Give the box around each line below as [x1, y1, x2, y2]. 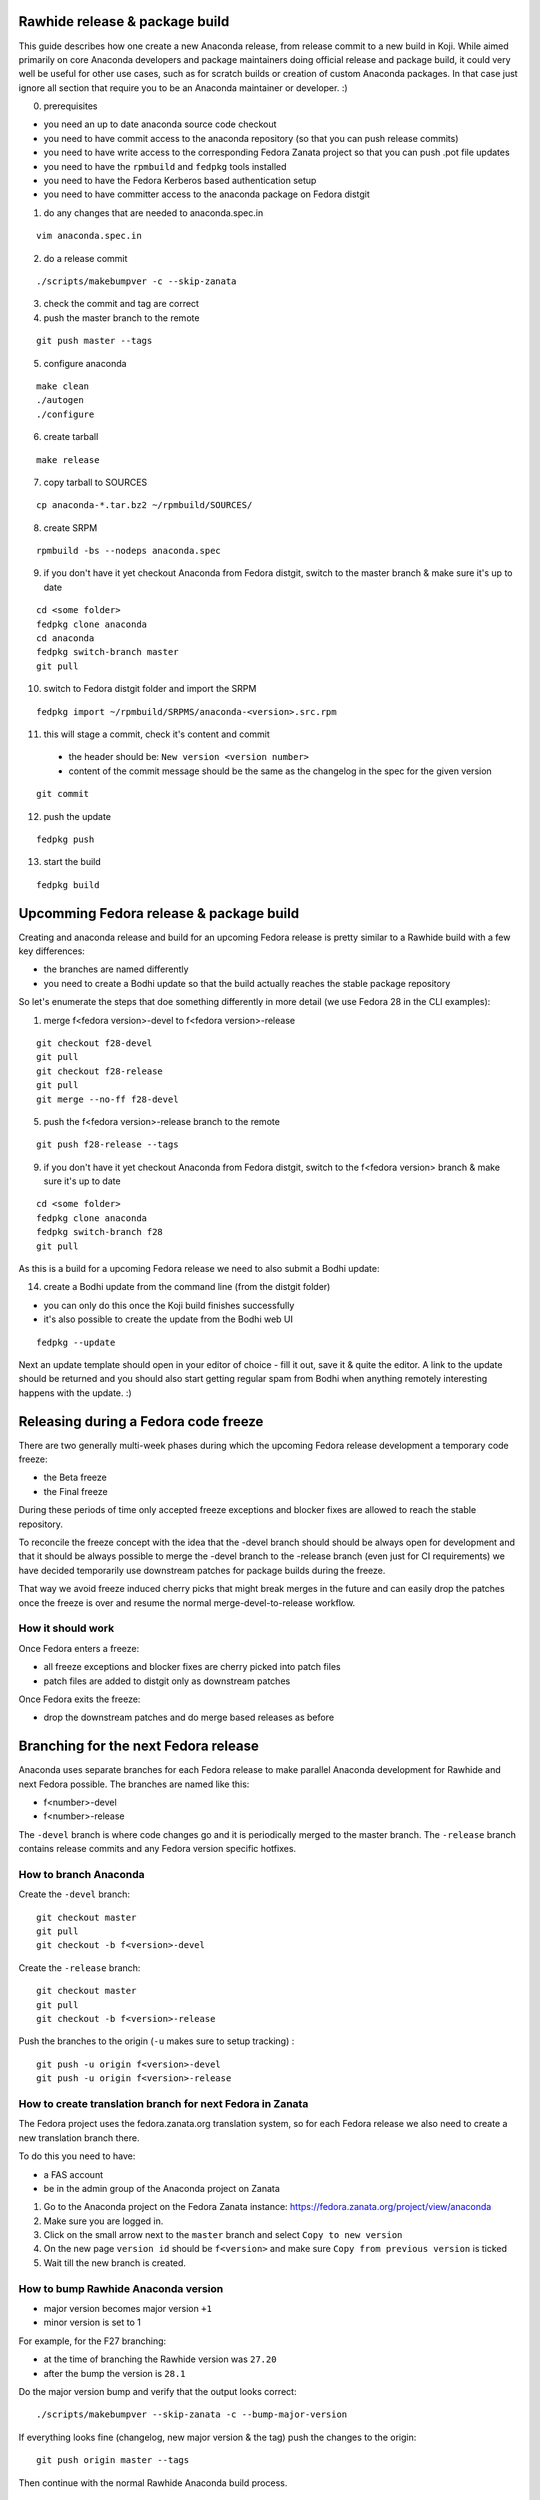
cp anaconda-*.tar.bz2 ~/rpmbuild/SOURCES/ [36, 500, 253, 511]
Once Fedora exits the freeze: [18, 1693, 141, 1705]
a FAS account [43, 2168, 104, 2180]
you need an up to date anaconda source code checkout [43, 118, 277, 130]
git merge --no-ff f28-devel [36, 1093, 179, 1105]
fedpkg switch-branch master [36, 646, 179, 658]
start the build [43, 856, 102, 868]
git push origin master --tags [36, 2455, 190, 2466]
